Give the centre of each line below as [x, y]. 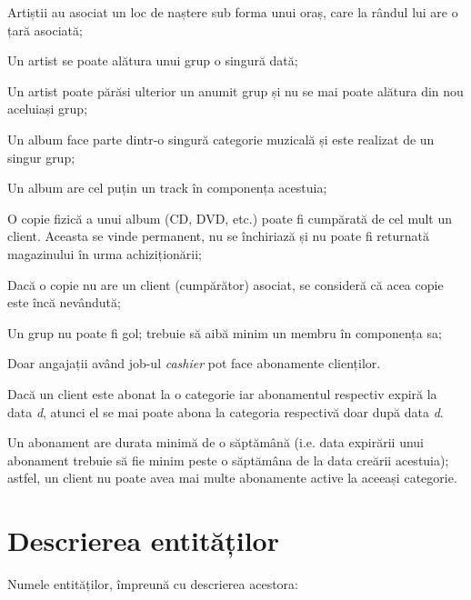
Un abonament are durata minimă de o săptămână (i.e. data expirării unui [215, 442]
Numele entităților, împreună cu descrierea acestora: [153, 584]
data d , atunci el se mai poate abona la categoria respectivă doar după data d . [225, 411]
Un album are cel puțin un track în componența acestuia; [167, 188]
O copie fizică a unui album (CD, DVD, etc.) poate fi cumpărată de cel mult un [230, 218]
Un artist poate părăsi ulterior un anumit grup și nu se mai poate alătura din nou [235, 90]
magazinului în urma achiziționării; [105, 253]
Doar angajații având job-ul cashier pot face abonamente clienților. [194, 363]
